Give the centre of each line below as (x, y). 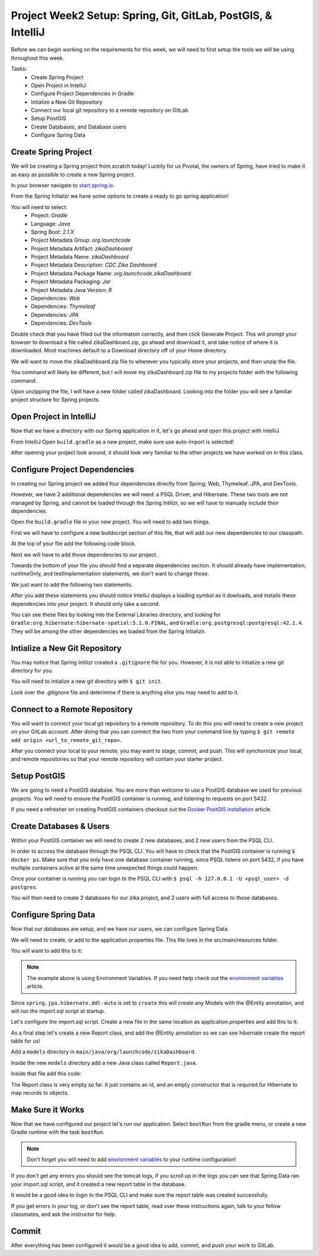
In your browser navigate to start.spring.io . (63, 185)
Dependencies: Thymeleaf (63, 306)
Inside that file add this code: (46, 1074)
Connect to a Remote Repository (72, 709)
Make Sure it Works (48, 1109)
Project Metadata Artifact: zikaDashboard (82, 248)
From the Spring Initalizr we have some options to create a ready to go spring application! (120, 196)
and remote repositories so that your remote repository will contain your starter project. (117, 759)
